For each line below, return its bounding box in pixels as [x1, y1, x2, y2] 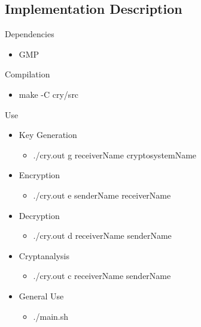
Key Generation [19, 128, 77, 141]
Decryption [19, 209, 60, 221]
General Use [19, 289, 64, 302]
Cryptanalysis [19, 249, 70, 262]
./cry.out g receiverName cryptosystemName [33, 148, 197, 161]
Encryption [19, 169, 60, 181]
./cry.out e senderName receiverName [33, 188, 171, 201]
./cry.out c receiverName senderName [33, 269, 171, 282]
